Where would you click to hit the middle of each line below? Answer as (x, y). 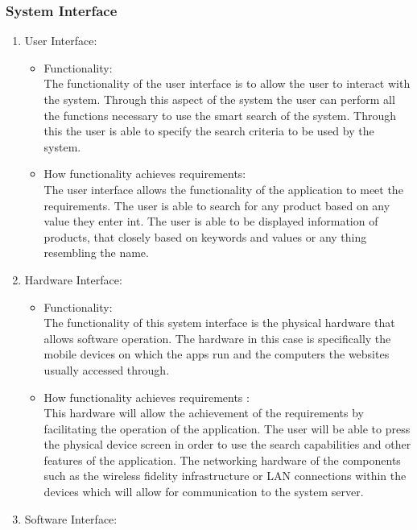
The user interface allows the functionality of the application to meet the (223, 189)
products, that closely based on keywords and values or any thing (205, 236)
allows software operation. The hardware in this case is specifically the (217, 338)
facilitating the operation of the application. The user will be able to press (227, 428)
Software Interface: (71, 518)
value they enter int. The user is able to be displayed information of (211, 221)
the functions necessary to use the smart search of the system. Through (220, 115)
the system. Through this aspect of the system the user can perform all (219, 99)
